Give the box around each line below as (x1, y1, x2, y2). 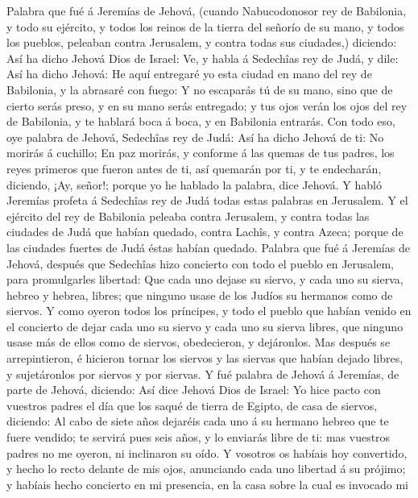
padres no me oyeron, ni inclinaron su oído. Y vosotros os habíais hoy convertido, (6, 444, 408, 461)
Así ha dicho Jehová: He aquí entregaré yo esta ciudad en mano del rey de (6, 65, 372, 82)
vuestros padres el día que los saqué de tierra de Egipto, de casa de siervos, (6, 396, 378, 413)
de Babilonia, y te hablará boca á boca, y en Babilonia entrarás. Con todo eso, (6, 113, 395, 130)
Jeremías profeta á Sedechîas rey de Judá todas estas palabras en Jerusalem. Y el (6, 192, 408, 209)
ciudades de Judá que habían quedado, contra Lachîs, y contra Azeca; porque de (6, 223, 404, 240)
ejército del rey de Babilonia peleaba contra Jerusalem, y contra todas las (6, 207, 370, 224)
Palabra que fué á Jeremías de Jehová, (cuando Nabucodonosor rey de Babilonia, (6, 2, 407, 19)
